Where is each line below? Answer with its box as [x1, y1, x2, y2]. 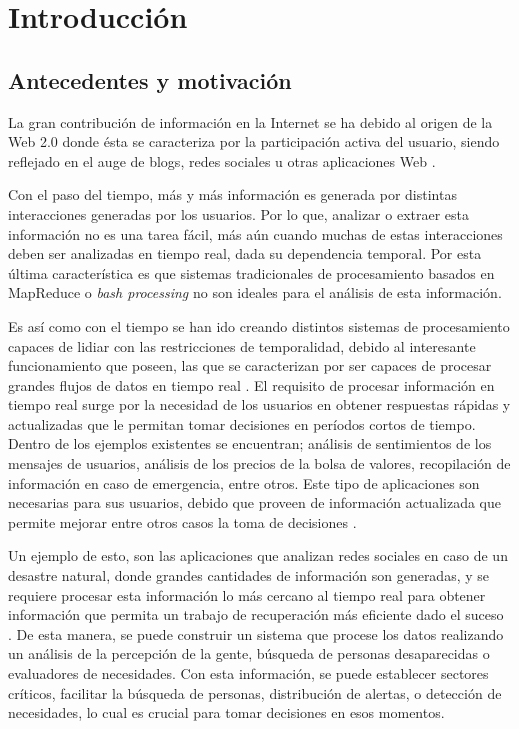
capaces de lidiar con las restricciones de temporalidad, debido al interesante [8, 335, 476, 356]
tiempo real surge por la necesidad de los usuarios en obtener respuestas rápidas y [8, 394, 511, 415]
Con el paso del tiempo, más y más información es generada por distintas [8, 184, 457, 205]
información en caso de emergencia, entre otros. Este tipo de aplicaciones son [8, 472, 480, 493]
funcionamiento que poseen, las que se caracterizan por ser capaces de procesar [8, 355, 492, 376]
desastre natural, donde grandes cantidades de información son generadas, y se [8, 565, 490, 586]
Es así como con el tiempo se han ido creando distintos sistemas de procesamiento [8, 315, 510, 336]
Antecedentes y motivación [8, 64, 292, 95]
